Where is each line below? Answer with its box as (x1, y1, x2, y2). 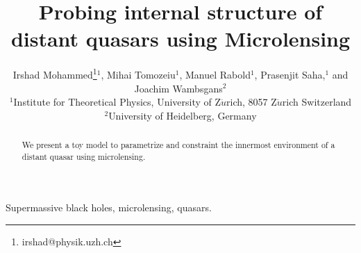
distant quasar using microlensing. (22, 150, 146, 162)
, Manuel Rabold (179, 67, 251, 81)
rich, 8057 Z (226, 95, 277, 109)
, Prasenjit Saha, (254, 67, 326, 81)
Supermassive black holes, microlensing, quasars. (6, 200, 212, 215)
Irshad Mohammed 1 (12, 65, 97, 81)
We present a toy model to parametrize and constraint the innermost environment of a (22, 139, 335, 151)
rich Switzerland (282, 95, 352, 109)
